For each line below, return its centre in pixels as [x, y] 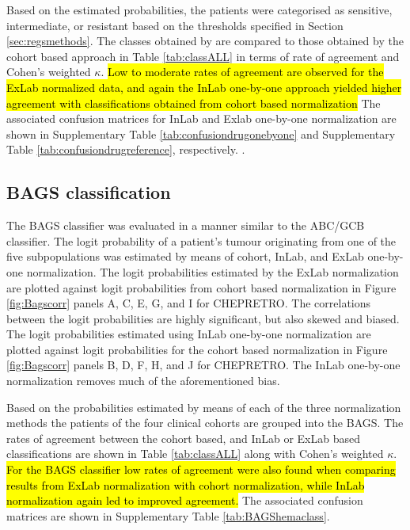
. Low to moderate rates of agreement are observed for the [242, 72]
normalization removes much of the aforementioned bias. [143, 381]
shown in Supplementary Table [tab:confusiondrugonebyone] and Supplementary [201, 133]
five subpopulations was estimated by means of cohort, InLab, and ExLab [185, 256]
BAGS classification [89, 192]
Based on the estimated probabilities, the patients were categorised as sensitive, [199, 10]
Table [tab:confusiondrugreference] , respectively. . [126, 149]
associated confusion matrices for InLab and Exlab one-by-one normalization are [201, 118]
